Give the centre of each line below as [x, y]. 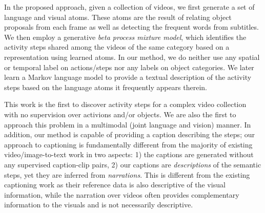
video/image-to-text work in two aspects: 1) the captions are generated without [129, 154]
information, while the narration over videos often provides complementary [122, 194]
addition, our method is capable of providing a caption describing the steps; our [129, 134]
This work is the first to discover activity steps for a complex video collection [125, 104]
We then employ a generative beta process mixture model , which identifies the [125, 37]
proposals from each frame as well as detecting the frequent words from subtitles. [131, 27]
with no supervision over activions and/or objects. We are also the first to [120, 114]
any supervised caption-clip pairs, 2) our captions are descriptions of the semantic [133, 164]
